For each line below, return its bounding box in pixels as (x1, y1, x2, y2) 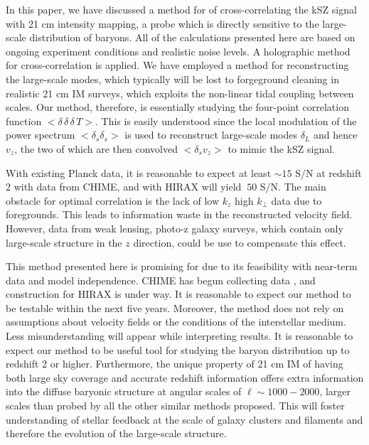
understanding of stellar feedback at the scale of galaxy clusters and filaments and (6, 412, 363, 427)
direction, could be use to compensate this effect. (133, 235, 346, 250)
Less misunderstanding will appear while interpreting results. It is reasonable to (6, 328, 353, 343)
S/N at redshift (295, 165, 362, 180)
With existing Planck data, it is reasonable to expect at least (6, 165, 272, 180)
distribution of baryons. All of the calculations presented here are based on (29, 30, 355, 45)
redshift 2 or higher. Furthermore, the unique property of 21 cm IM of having (6, 356, 343, 371)
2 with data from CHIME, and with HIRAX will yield (6, 179, 242, 194)
